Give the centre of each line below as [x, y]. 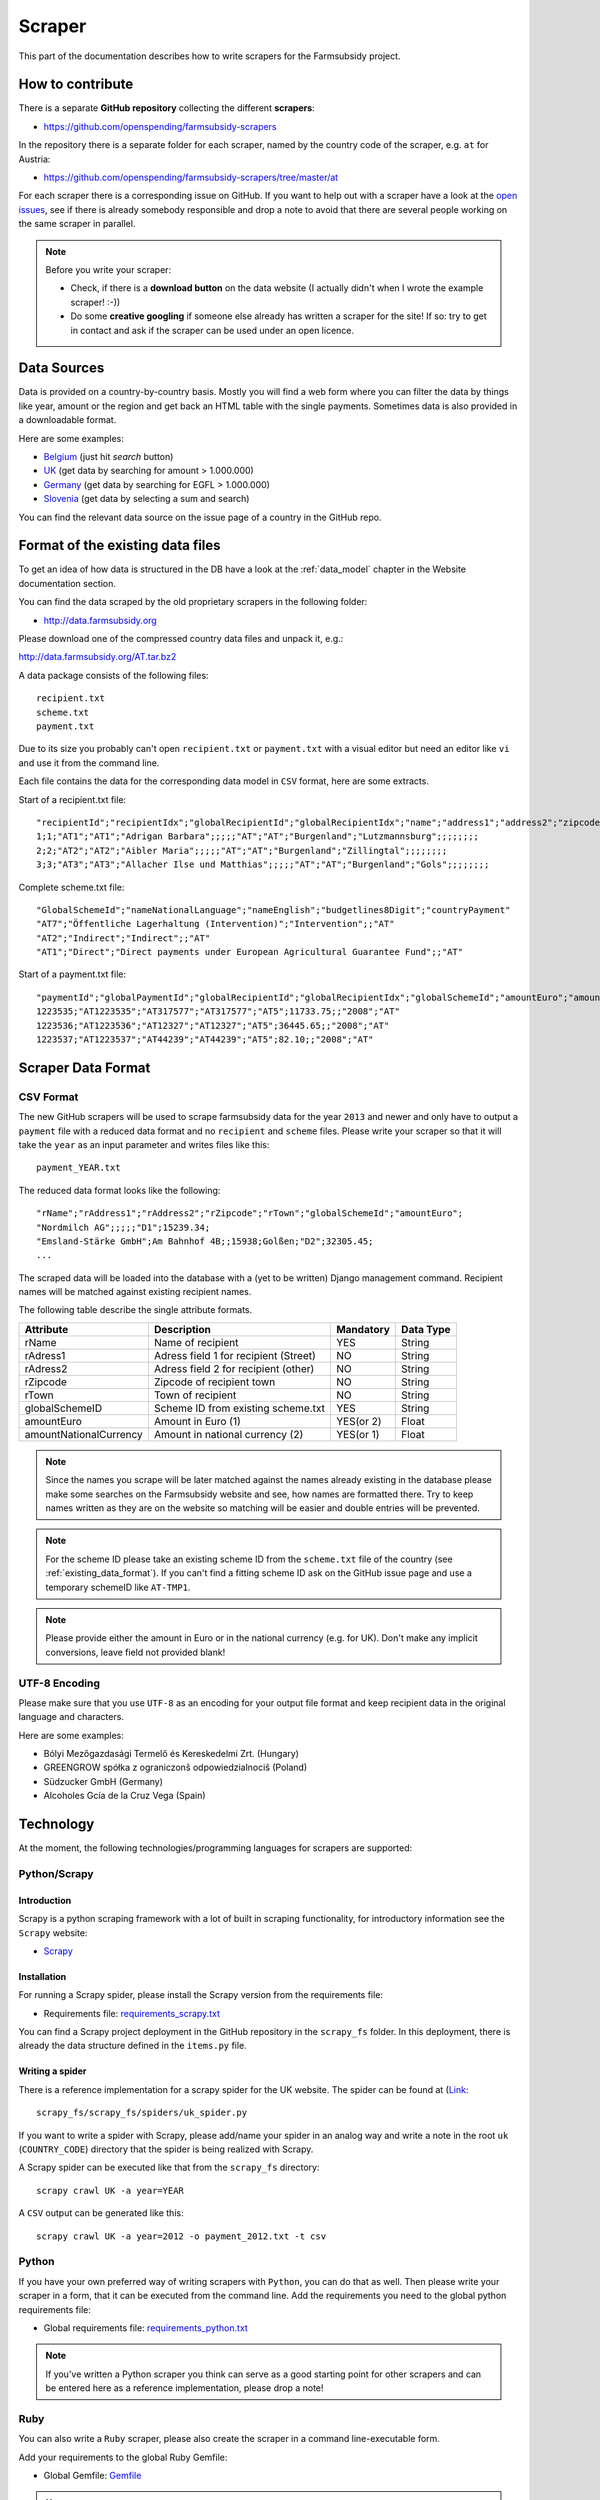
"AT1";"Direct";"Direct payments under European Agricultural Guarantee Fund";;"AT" [250, 952]
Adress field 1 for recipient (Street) [235, 1355]
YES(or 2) [359, 1421]
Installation [42, 1976]
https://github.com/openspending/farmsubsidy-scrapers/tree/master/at [191, 177]
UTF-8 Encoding [59, 1683]
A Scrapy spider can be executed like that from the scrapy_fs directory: [169, 2167]
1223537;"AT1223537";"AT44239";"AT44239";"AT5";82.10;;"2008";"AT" [205, 1039]
